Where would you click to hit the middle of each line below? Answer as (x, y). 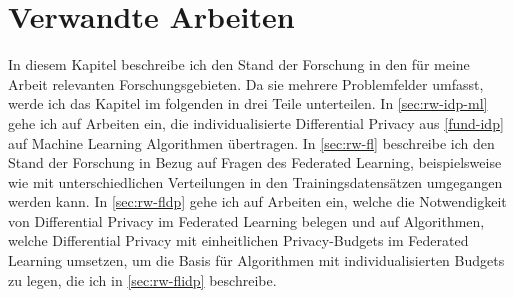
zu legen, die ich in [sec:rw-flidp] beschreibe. (142, 279)
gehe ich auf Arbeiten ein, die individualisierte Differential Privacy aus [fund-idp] (256, 122)
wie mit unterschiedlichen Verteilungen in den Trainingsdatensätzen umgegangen (255, 181)
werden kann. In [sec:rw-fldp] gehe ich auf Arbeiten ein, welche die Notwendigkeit (257, 201)
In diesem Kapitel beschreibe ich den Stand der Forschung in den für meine (239, 64)
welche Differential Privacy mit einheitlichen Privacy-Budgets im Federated (238, 240)
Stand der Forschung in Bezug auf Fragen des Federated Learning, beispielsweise (255, 162)
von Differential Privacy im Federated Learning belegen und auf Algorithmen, (246, 220)
